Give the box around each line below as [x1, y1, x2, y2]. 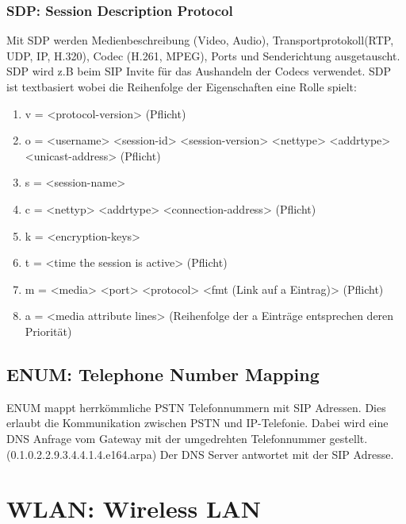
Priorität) [25, 322, 72, 339]
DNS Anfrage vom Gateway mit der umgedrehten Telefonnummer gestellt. [6, 430, 368, 446]
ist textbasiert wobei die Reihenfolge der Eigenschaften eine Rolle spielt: [6, 79, 357, 94]
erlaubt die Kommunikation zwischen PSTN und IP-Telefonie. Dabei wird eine [6, 414, 389, 431]
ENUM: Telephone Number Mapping [6, 361, 320, 386]
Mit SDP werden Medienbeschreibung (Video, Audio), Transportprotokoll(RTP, [6, 32, 394, 48]
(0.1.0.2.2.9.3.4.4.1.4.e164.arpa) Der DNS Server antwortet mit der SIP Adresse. [6, 445, 394, 462]
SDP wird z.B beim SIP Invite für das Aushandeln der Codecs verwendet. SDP [6, 63, 391, 79]
